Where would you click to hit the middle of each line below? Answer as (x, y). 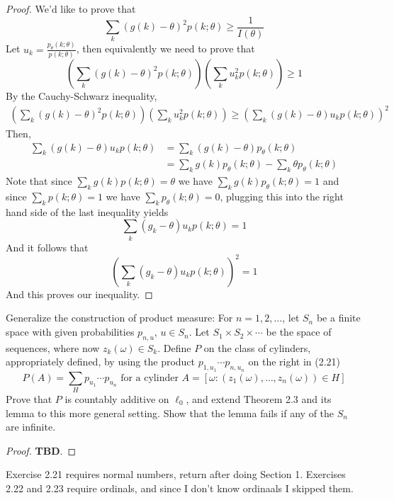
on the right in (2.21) (294, 362)
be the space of (299, 332)
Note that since (39, 181)
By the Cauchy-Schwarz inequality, (81, 95)
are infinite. (31, 427)
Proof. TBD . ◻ (41, 450)
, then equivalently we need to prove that (165, 49)
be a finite (338, 318)
